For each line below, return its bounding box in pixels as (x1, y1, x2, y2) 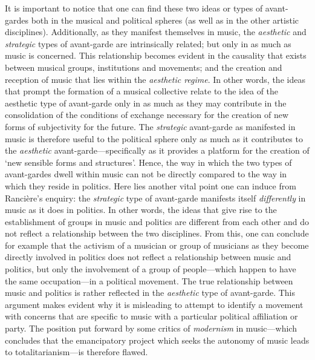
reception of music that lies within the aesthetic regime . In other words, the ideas (5, 73, 305, 85)
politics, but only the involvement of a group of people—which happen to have (5, 263, 296, 275)
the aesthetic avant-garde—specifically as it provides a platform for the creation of (5, 144, 310, 157)
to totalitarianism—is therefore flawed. (5, 345, 148, 358)
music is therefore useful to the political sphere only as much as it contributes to (5, 132, 303, 145)
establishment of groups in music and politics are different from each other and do (5, 215, 310, 227)
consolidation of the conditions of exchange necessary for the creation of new (5, 108, 289, 121)
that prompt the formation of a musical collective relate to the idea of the (5, 85, 279, 97)
